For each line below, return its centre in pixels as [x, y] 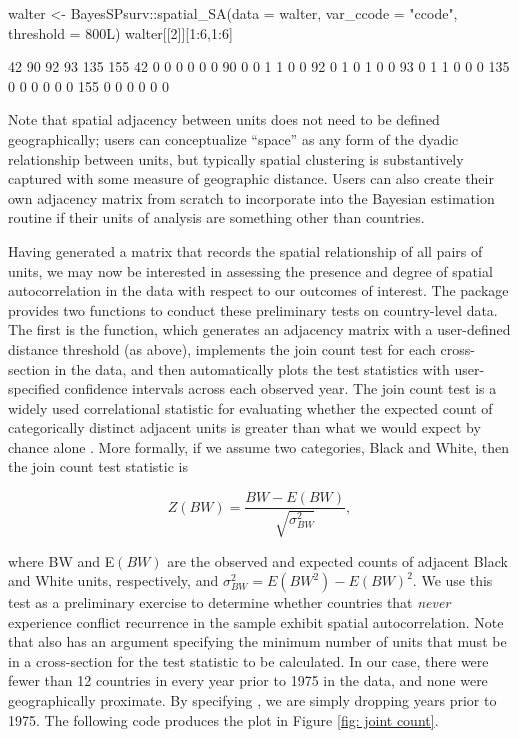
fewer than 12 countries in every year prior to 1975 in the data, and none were [248, 680]
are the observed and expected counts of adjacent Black [337, 560]
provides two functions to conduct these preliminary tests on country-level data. [253, 309]
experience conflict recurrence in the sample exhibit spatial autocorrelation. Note [256, 621]
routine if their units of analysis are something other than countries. [216, 217]
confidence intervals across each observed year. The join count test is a [280, 388]
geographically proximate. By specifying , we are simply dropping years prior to [252, 700]
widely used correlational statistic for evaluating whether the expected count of [250, 407]
